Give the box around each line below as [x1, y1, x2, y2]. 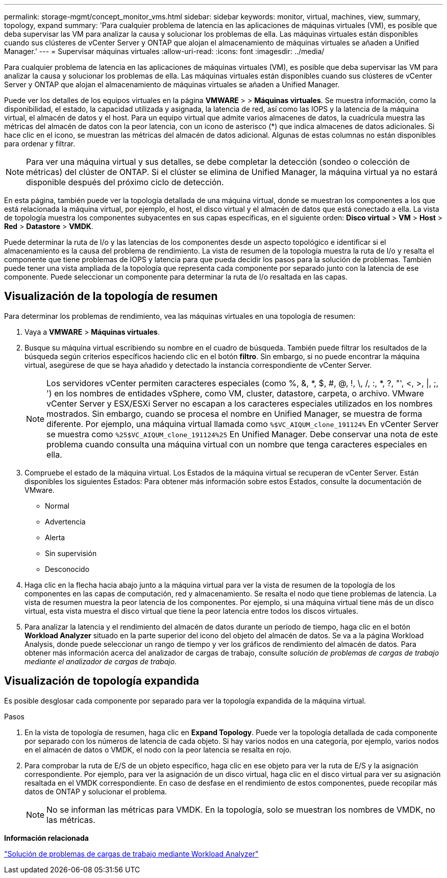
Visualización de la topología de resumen [4, 290, 218, 303]
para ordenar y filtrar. [4, 139, 76, 148]
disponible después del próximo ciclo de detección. [26, 177, 224, 187]
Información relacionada [4, 833, 89, 842]
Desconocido [45, 564, 90, 573]
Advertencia [45, 517, 86, 526]
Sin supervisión [45, 548, 97, 558]
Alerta [45, 533, 65, 542]
